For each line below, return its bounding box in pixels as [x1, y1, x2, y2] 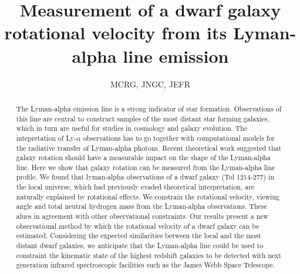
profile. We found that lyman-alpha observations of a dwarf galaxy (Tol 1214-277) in [16, 172, 275, 182]
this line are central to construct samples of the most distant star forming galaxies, [16, 113, 269, 123]
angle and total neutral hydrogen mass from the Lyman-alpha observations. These [16, 201, 267, 211]
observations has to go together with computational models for [83, 133, 275, 143]
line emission [123, 43, 229, 67]
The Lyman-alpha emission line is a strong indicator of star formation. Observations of [16, 103, 282, 113]
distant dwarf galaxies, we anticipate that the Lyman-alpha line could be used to [16, 241, 264, 251]
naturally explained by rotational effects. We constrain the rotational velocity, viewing [16, 191, 279, 201]
